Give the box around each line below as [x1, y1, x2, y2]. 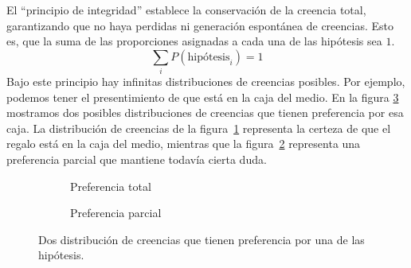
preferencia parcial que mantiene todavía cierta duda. [6, 151, 267, 168]
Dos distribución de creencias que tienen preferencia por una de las [38, 231, 365, 247]
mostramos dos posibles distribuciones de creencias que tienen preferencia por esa [6, 104, 404, 121]
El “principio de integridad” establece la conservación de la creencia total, [6, 2, 366, 17]
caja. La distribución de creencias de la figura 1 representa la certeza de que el [6, 119, 391, 136]
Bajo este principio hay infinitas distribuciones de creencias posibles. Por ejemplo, [6, 73, 405, 90]
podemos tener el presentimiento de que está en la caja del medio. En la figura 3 [6, 88, 399, 105]
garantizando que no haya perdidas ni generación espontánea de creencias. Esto [6, 17, 393, 33]
